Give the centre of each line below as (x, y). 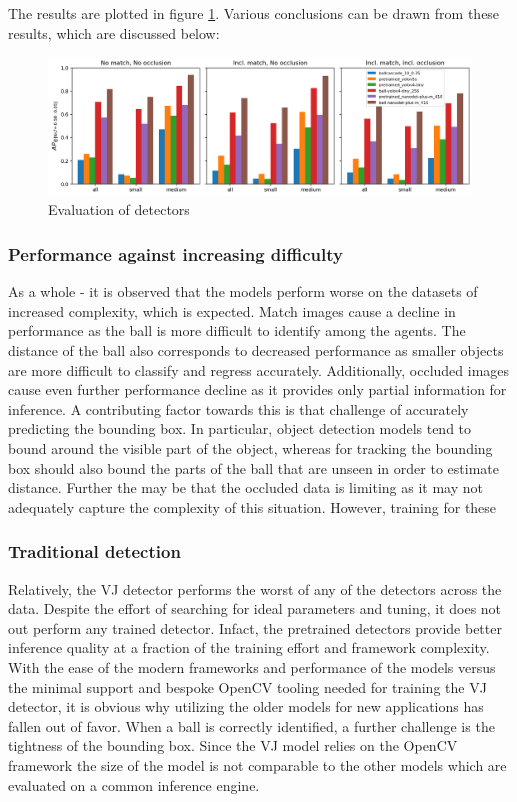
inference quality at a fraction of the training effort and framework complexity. (249, 647)
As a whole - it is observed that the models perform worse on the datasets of (243, 291)
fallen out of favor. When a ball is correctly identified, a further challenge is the (251, 725)
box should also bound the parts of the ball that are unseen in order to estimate (253, 467)
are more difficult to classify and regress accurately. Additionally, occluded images (259, 369)
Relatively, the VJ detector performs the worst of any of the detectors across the (255, 588)
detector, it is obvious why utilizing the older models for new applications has (246, 706)
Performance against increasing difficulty (175, 254)
